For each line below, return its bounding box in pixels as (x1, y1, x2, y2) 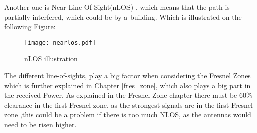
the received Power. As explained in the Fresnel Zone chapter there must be (4, 90, 237, 100)
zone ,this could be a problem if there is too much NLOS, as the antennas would (4, 109, 251, 120)
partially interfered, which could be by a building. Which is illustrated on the (4, 11, 242, 22)
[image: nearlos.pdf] (24, 39, 96, 46)
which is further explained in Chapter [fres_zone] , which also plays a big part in (4, 80, 251, 90)
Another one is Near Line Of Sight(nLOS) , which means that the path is (4, 2, 230, 12)
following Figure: (4, 21, 56, 32)
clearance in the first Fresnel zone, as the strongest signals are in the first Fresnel (4, 99, 253, 110)
